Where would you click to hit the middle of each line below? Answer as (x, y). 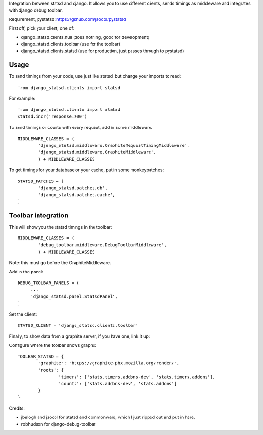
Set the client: (23, 314)
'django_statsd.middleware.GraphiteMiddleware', (97, 152)
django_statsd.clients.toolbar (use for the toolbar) (71, 44)
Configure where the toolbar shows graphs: (53, 345)
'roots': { (51, 370)
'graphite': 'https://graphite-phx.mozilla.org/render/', (109, 363)
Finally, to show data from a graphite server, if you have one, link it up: (79, 336)
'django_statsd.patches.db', (73, 188)
